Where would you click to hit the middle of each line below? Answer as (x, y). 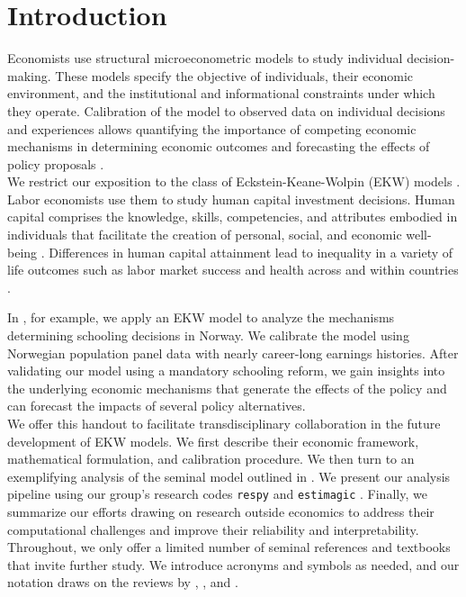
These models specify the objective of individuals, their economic (234, 75)
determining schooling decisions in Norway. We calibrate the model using (208, 335)
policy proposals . (56, 163)
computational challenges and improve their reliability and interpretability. (213, 529)
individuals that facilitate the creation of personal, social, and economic (205, 235)
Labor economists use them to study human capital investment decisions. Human (231, 199)
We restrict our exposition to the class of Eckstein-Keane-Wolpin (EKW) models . (234, 181)
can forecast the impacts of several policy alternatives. (157, 406)
